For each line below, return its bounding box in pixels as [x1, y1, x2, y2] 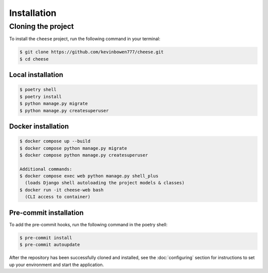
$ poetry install [19, 93, 62, 99]
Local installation [9, 71, 64, 79]
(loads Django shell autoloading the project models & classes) [25, 180, 185, 186]
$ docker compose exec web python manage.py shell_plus [19, 173, 159, 179]
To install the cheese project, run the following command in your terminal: [9, 36, 161, 42]
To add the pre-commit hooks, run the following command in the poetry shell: [9, 221, 168, 227]
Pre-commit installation [9, 208, 84, 217]
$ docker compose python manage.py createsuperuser [19, 152, 148, 158]
